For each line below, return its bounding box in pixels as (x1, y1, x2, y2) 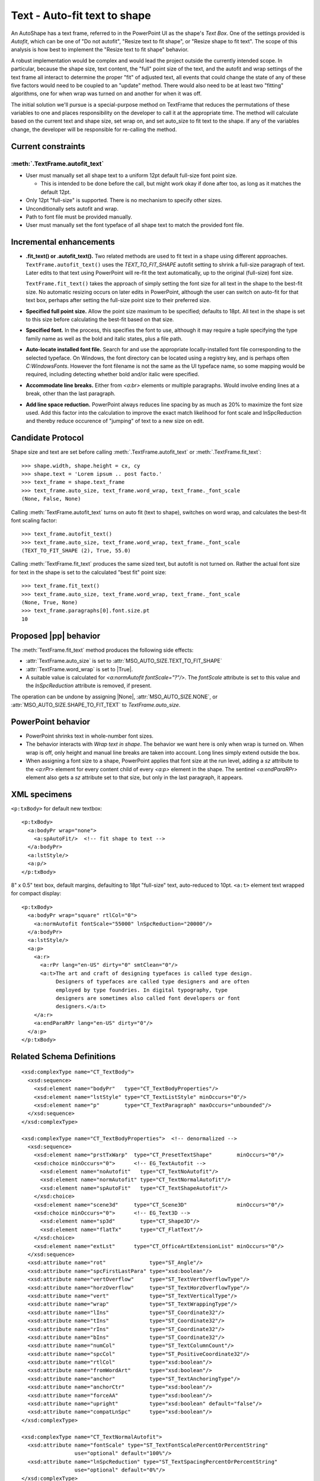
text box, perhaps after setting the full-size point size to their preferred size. (25, 297, 211, 304)
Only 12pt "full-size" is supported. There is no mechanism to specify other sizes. (25, 197, 222, 204)
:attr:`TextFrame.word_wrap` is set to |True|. (25, 665, 133, 672)
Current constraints (11, 141, 85, 151)
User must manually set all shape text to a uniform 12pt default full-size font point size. (25, 172, 237, 179)
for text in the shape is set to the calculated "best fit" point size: (11, 569, 167, 576)
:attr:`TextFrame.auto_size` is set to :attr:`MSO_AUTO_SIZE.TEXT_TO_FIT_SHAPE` (25, 658, 222, 665)
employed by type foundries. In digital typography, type (55, 986, 228, 993)
